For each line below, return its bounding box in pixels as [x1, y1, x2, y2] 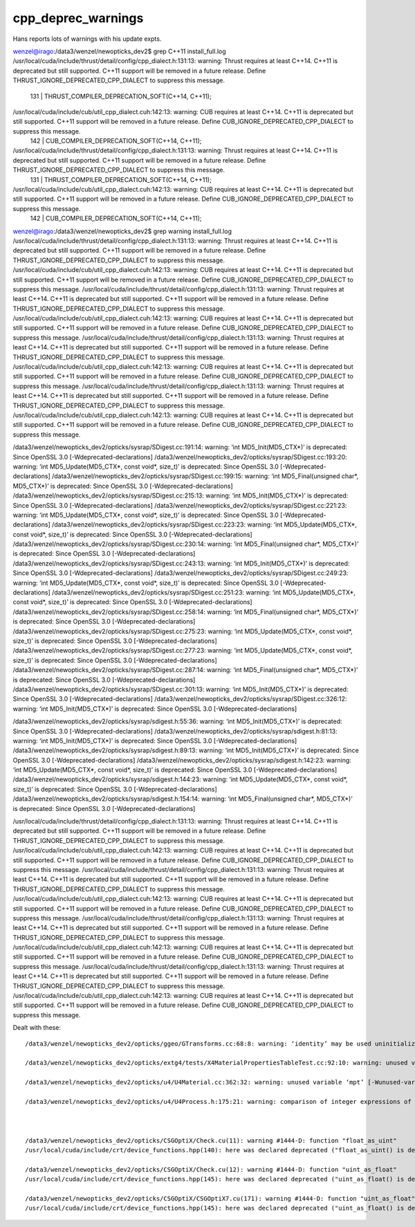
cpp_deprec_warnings [12, 10, 144, 26]
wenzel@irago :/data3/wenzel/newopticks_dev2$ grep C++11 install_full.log [12, 47, 226, 55]
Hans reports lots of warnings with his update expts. [12, 35, 162, 43]
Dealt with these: [12, 1024, 62, 1032]
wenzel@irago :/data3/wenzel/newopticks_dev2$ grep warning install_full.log [12, 227, 232, 235]
